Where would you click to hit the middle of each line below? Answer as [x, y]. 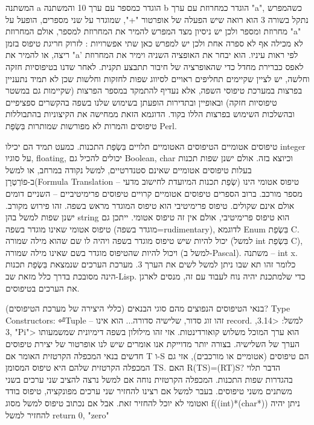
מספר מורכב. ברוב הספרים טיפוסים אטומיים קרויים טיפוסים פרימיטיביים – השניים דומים [154, 193]
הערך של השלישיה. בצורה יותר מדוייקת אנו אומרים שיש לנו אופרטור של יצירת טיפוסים [153, 344]
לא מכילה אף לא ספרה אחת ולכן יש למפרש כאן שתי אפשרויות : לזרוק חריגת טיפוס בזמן [154, 43]
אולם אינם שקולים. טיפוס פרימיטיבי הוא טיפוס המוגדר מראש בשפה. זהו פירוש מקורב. [150, 205]
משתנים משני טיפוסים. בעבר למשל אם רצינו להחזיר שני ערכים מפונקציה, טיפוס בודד [149, 391]
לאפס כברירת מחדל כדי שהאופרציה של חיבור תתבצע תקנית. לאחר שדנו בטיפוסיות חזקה [155, 66]
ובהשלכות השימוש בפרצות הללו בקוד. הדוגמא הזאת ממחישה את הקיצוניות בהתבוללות [150, 114]
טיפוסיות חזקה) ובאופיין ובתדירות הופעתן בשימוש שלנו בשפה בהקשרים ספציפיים [141, 102]
